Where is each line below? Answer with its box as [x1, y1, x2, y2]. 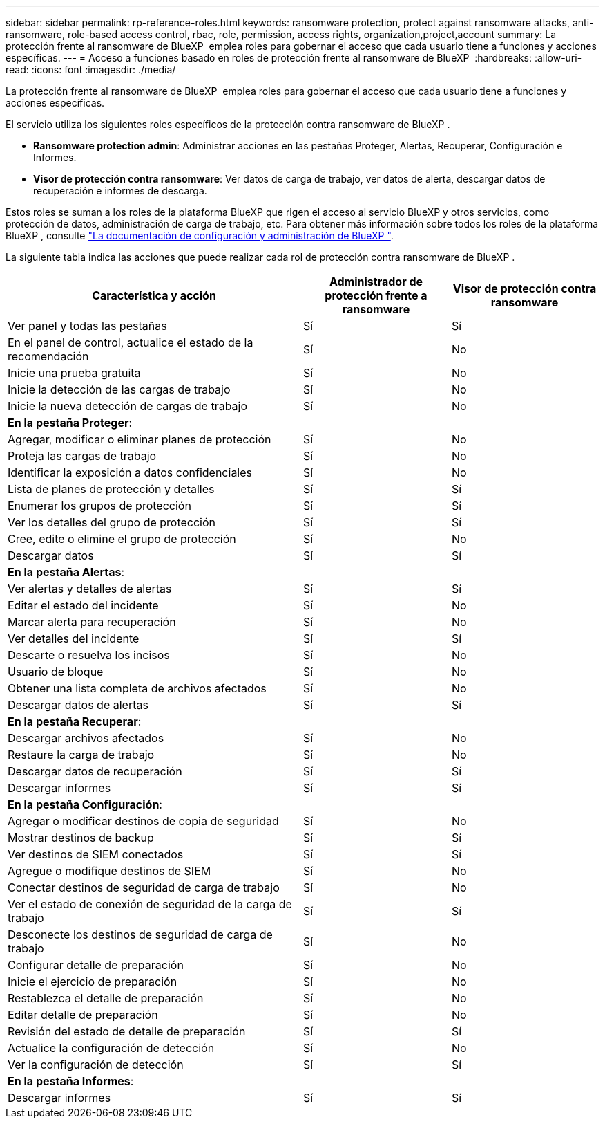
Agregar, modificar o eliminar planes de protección [8, 432, 271, 446]
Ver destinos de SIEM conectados [8, 847, 184, 861]
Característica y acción [92, 288, 216, 302]
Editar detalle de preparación [8, 1008, 158, 1022]
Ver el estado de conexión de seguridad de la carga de [8, 897, 292, 911]
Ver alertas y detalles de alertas [8, 582, 172, 596]
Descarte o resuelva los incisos [8, 648, 170, 662]
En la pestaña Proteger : [8, 416, 133, 430]
